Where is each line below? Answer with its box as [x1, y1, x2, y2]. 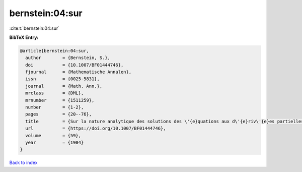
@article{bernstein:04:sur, [20, 48, 89, 53]
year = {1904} [25, 140, 84, 145]
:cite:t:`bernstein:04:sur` [9, 25, 60, 31]
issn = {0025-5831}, [25, 76, 100, 82]
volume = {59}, [25, 133, 82, 138]
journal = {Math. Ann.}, [25, 83, 103, 89]
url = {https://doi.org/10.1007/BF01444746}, [25, 126, 166, 131]
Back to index [9, 159, 38, 166]
